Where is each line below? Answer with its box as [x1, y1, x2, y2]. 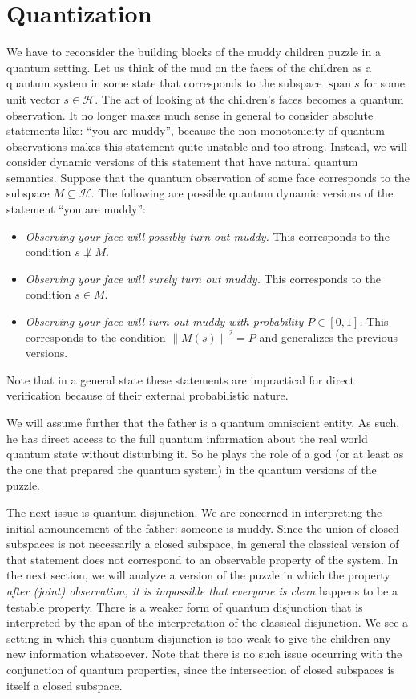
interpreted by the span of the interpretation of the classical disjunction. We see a [6, 614, 409, 631]
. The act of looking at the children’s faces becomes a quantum [95, 90, 404, 107]
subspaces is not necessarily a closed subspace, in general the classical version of [6, 535, 399, 552]
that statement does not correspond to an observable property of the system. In [6, 551, 398, 567]
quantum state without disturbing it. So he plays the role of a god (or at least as [6, 445, 404, 462]
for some [363, 75, 406, 91]
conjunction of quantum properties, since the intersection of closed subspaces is [6, 660, 395, 677]
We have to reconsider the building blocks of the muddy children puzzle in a [6, 43, 381, 60]
